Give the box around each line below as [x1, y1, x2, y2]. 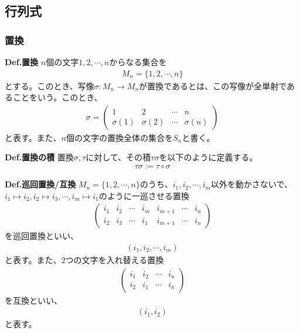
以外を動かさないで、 [210, 178, 293, 190]
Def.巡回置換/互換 [5, 178, 76, 190]
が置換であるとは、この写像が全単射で [139, 79, 287, 92]
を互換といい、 [5, 294, 62, 306]
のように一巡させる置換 [98, 189, 189, 201]
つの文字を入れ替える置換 [65, 253, 164, 265]
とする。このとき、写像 [5, 79, 94, 92]
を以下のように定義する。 [159, 151, 258, 163]
